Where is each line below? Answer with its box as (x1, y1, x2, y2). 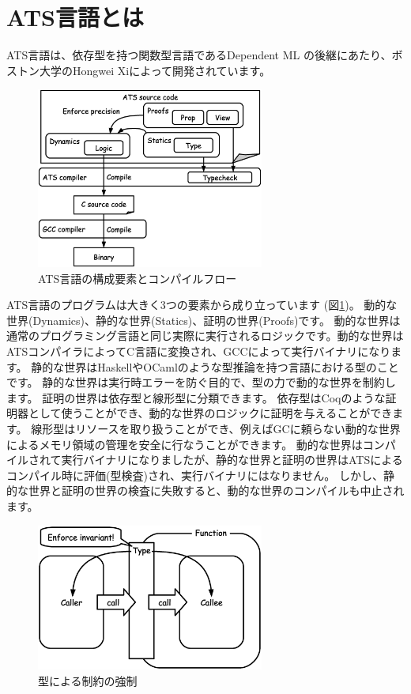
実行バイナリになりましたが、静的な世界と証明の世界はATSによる (61, 451, 403, 468)
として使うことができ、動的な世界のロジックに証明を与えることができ (28, 405, 393, 421)
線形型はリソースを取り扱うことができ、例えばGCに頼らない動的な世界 (31, 421, 401, 437)
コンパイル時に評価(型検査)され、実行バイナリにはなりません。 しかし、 (6, 466, 383, 483)
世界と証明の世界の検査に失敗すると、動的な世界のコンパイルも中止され (28, 482, 405, 499)
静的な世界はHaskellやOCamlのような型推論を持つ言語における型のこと (31, 358, 399, 375)
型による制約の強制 (38, 672, 138, 688)
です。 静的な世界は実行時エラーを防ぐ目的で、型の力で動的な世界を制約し (6, 374, 396, 390)
